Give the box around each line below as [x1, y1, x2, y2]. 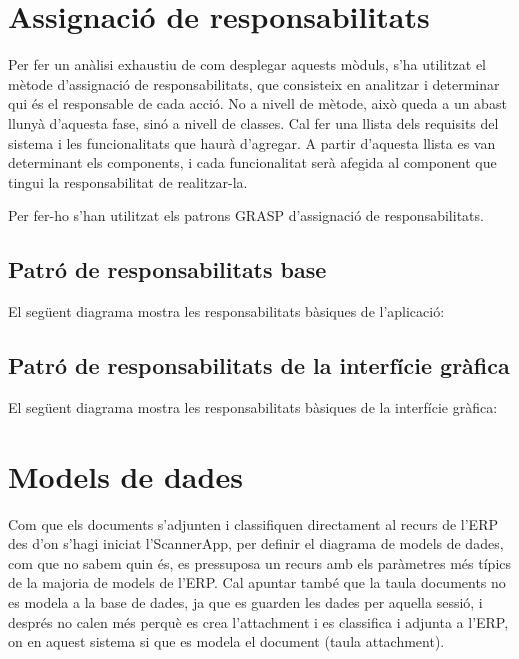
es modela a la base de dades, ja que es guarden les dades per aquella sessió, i [8, 591, 483, 612]
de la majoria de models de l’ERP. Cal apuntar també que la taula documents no [8, 572, 506, 593]
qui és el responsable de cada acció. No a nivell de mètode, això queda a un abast [8, 93, 507, 114]
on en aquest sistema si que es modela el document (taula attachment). [8, 631, 445, 652]
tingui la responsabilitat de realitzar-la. [8, 171, 248, 192]
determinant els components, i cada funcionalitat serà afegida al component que [8, 152, 497, 173]
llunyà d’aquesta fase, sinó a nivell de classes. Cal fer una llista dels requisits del [8, 112, 499, 133]
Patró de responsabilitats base [8, 254, 327, 285]
